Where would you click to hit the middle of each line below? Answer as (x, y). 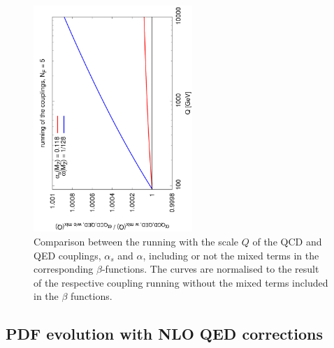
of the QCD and (287, 241)
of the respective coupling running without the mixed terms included (181, 282)
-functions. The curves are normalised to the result (210, 269)
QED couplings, (67, 255)
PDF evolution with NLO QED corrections (165, 334)
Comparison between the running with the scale (136, 241)
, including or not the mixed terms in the (231, 255)
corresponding (64, 269)
